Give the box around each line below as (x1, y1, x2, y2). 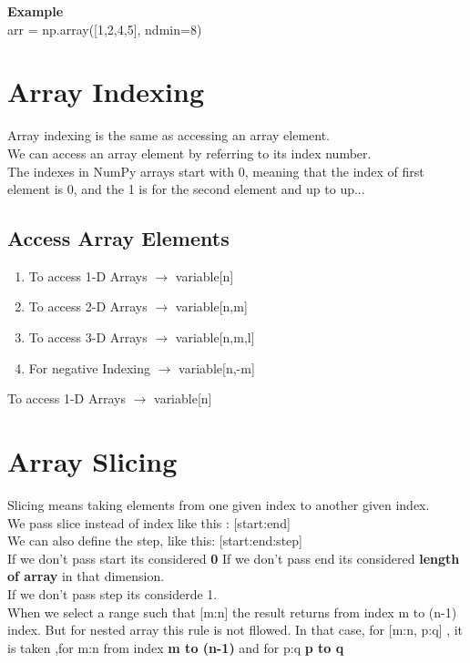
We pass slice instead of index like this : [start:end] (7, 513, 291, 532)
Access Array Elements (7, 224, 230, 252)
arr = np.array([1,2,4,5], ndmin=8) (7, 19, 202, 38)
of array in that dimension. (7, 566, 165, 586)
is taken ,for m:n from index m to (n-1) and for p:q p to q (7, 637, 344, 657)
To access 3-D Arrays (28, 328, 148, 347)
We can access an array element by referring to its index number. (7, 143, 372, 162)
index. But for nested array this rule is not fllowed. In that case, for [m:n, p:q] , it (7, 620, 464, 639)
